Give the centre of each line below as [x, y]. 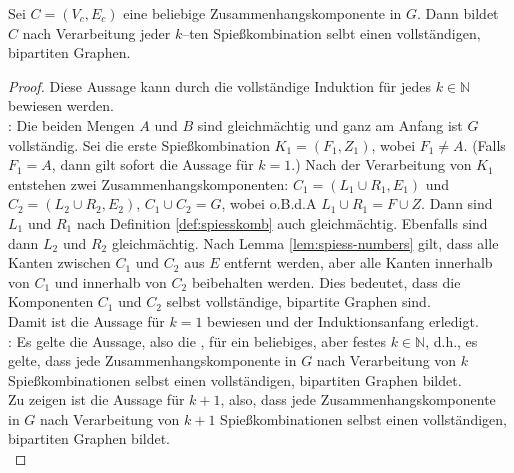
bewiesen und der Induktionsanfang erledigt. [343, 320]
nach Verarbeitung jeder [96, 32]
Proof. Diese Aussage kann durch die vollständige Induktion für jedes [219, 85]
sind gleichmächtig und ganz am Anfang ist [330, 124]
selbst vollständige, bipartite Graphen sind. [298, 301]
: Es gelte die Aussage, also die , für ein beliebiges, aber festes [197, 340]
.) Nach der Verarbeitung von [381, 164]
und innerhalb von [110, 281]
